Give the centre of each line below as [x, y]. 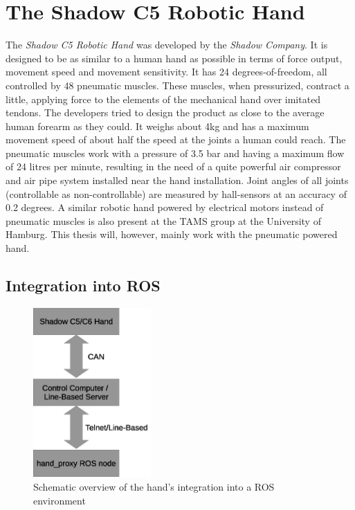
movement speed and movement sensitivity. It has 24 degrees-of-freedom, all [166, 72]
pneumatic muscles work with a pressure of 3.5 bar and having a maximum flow [175, 153]
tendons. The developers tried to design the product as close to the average [165, 112]
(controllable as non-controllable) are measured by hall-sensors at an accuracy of [176, 193]
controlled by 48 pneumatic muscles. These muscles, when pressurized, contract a [177, 85]
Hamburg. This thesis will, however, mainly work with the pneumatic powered [172, 234]
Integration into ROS [83, 285]
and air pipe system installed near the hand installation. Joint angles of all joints [177, 180]
